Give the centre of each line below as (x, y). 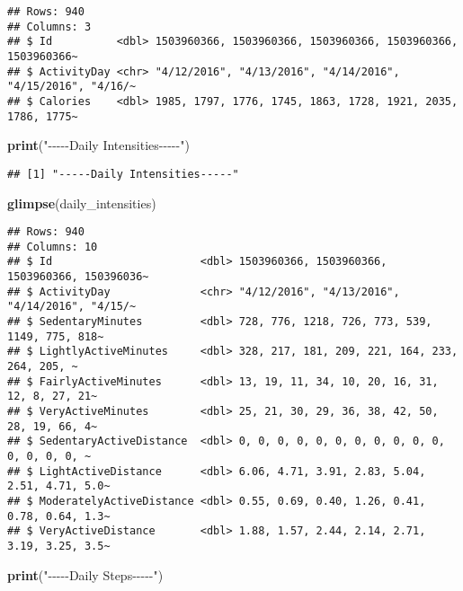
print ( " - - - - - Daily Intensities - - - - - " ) (98, 145)
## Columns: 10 (53, 247)
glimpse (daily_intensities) (82, 203)
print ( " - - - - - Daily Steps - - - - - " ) (85, 574)
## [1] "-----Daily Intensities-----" (123, 174)
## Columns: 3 (49, 26)
